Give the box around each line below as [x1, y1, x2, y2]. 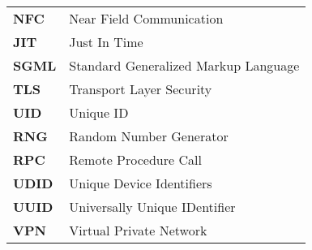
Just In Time [69, 32, 143, 51]
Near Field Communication [69, 9, 224, 28]
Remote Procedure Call [69, 150, 202, 169]
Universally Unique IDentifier [69, 197, 236, 216]
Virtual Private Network [69, 221, 207, 239]
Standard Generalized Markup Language [69, 56, 300, 75]
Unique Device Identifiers [69, 174, 212, 192]
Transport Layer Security [69, 80, 212, 98]
